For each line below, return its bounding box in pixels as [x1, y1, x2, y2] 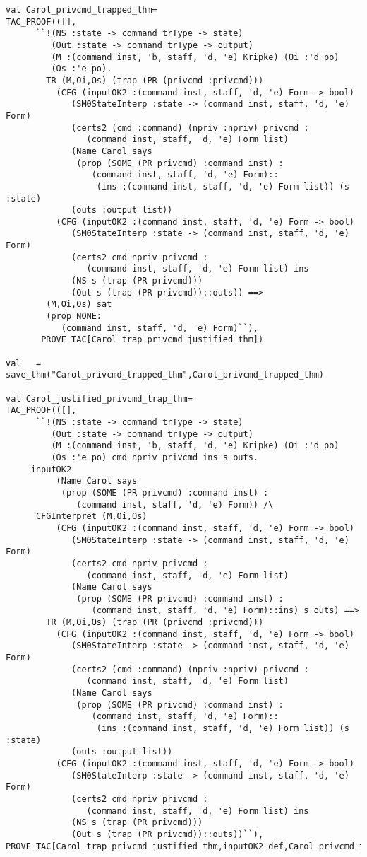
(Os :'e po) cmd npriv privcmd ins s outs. [51, 452, 258, 462]
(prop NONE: [46, 311, 102, 322]
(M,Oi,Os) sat [46, 299, 112, 310]
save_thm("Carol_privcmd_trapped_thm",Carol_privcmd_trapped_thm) [6, 370, 325, 380]
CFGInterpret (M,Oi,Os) [35, 511, 148, 522]
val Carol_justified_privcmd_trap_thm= [6, 393, 193, 404]
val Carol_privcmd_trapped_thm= [6, 5, 157, 15]
